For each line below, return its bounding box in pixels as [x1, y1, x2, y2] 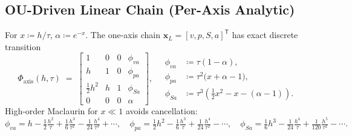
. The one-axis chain [85, 28, 161, 41]
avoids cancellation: [125, 105, 198, 117]
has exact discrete [232, 28, 298, 41]
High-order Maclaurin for [5, 105, 98, 117]
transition [5, 40, 41, 53]
